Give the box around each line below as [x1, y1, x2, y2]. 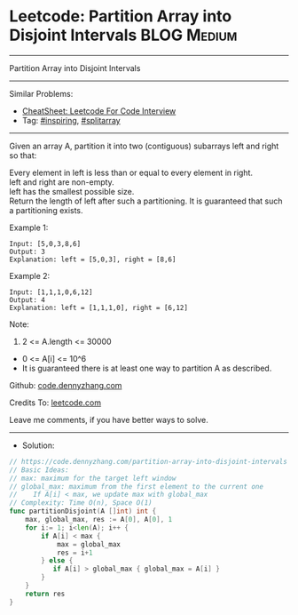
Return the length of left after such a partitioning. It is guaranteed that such [9, 196, 283, 206]
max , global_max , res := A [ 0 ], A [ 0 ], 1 [25, 515, 173, 524]
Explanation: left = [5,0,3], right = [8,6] [9, 255, 176, 264]
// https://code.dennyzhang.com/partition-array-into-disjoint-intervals [9, 457, 288, 466]
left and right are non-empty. [9, 176, 115, 188]
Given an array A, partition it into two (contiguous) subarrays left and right [9, 140, 279, 151]
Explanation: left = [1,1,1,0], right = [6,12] [9, 303, 189, 312]
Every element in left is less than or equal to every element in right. [9, 167, 254, 178]
